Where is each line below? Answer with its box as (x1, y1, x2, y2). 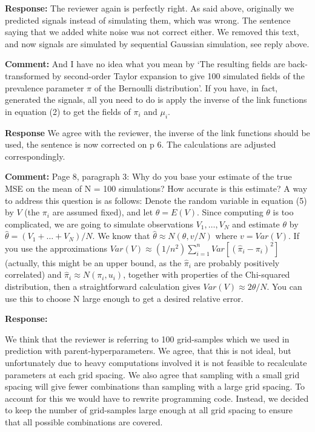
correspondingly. (5, 149, 65, 162)
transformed (5, 69, 50, 82)
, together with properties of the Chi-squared (123, 268, 290, 281)
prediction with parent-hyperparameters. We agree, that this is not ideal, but (5, 344, 291, 357)
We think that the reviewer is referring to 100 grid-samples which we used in (5, 332, 290, 345)
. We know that (92, 229, 150, 242)
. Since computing (197, 206, 264, 218)
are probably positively (194, 256, 280, 269)
